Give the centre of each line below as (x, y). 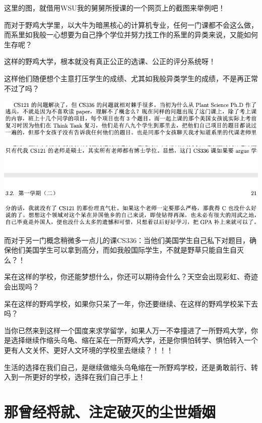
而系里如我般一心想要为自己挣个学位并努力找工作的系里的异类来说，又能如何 (131, 35)
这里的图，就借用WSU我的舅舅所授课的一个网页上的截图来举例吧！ (115, 8)
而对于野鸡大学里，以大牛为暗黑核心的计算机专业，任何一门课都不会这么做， (131, 24)
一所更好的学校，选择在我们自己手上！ (81, 377)
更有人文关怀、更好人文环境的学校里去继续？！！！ (89, 350)
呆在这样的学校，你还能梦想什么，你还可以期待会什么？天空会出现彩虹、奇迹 (131, 277)
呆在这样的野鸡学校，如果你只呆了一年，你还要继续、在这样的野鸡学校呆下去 (131, 303)
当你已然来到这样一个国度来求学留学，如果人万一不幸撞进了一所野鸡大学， (127, 330)
